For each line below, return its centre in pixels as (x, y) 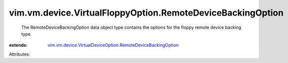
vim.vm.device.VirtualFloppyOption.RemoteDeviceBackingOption (146, 13)
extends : (18, 45)
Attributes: (20, 54)
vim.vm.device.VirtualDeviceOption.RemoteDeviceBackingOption (113, 45)
